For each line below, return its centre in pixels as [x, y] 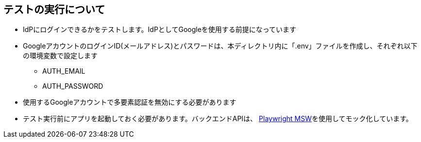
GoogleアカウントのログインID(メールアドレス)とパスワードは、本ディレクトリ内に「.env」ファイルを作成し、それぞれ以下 [220, 46]
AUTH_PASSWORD [73, 86]
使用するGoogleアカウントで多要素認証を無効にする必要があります [130, 102]
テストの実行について [54, 9]
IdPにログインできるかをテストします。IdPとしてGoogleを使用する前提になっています [160, 30]
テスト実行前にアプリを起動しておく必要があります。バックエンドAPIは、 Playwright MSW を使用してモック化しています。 [218, 119]
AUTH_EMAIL [64, 71]
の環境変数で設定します [60, 56]
